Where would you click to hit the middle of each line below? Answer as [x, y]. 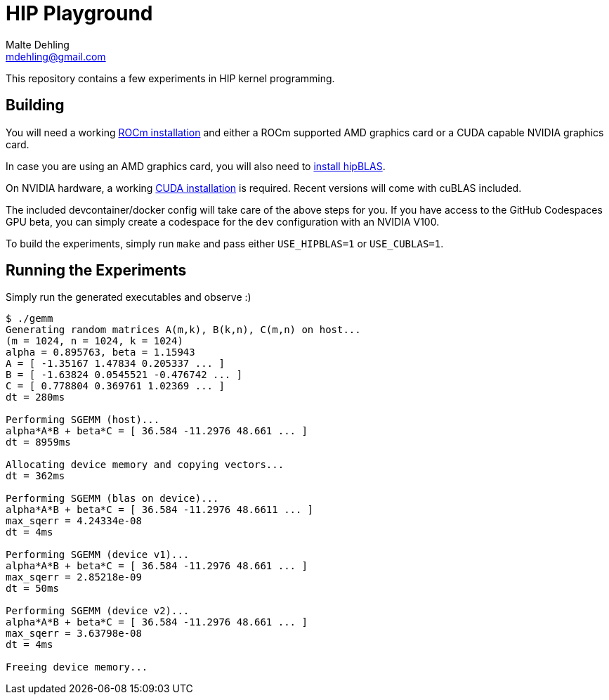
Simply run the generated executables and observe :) [129, 297]
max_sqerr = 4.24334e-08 [74, 521]
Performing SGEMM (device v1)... [98, 555]
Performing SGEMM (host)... [83, 420]
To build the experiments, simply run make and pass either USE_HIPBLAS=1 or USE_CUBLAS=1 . [225, 243]
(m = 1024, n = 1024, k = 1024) [94, 341]
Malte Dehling [38, 44]
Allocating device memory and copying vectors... [145, 465]
